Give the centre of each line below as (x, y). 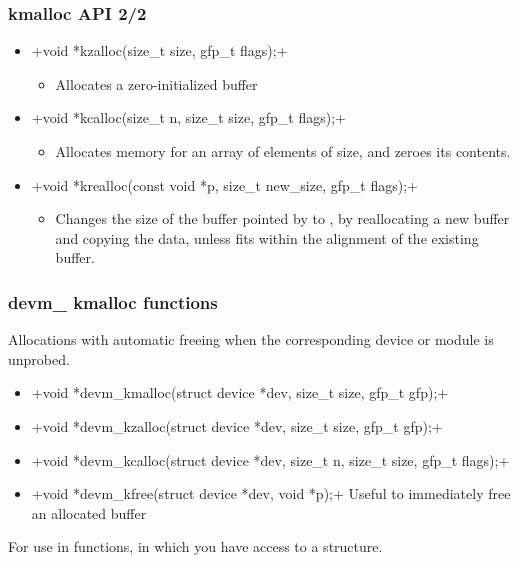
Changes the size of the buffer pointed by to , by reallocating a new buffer (282, 218)
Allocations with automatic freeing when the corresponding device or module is (251, 339)
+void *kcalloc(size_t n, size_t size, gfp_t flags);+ (188, 117)
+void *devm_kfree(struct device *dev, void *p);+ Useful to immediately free (271, 493)
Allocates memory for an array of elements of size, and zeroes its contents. (283, 151)
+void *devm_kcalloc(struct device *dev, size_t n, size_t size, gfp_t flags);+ (270, 459)
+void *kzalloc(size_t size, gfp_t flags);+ (159, 50)
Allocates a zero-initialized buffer (156, 83)
